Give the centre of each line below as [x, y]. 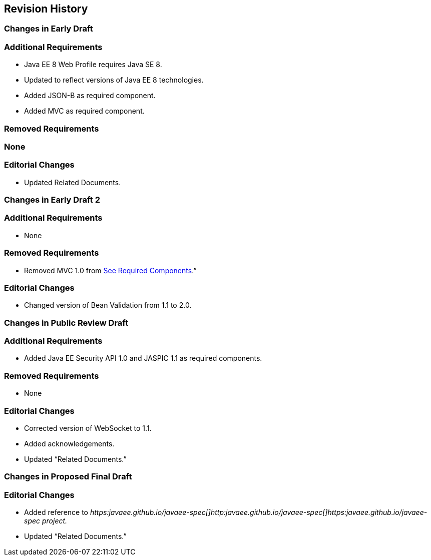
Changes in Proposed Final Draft [68, 477]
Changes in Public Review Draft [66, 323]
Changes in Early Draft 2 [52, 200]
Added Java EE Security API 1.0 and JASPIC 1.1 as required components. [143, 358]
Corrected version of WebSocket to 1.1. [88, 428]
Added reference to [56, 512]
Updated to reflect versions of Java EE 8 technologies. [114, 80]
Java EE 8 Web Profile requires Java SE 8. [93, 65]
